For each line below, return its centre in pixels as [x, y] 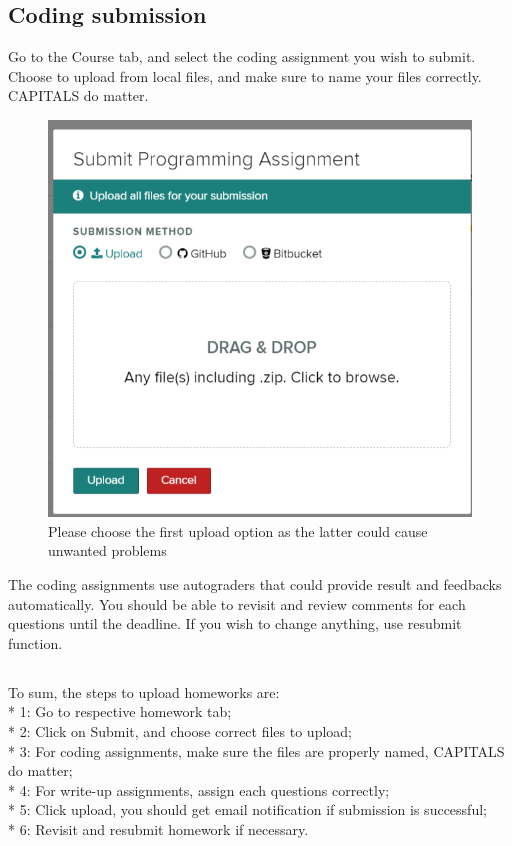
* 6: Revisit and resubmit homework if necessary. [158, 828]
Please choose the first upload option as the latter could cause [238, 530]
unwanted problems [107, 550]
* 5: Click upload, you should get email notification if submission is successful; [247, 809]
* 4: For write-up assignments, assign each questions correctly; [199, 789]
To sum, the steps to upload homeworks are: [144, 691]
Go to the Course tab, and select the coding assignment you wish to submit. [242, 56]
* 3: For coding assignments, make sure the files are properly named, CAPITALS [256, 750]
